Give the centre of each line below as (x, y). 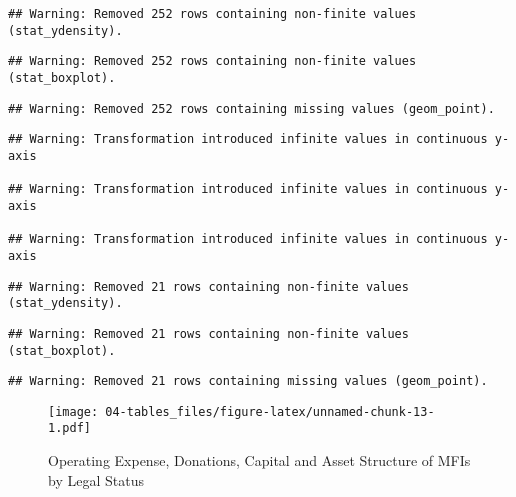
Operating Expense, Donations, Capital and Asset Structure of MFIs (259, 460)
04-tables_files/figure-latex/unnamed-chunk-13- (270, 411)
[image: (73, 411)
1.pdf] (69, 428)
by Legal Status (96, 479)
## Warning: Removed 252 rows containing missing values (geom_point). (251, 108)
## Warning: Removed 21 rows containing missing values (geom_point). (248, 381)
